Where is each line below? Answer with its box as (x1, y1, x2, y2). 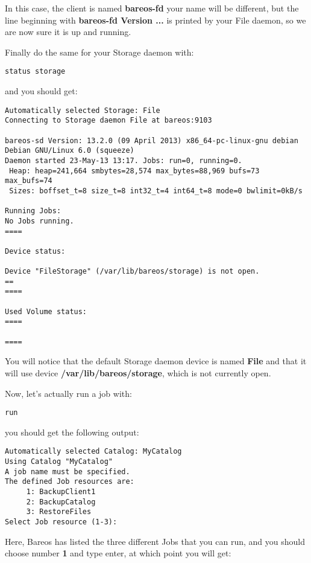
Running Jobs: (5, 207, 61, 216)
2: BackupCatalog (26, 497, 96, 506)
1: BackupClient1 (26, 487, 96, 497)
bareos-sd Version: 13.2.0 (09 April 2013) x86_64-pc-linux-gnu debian (5, 136, 298, 145)
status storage (5, 67, 66, 76)
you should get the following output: (5, 425, 139, 438)
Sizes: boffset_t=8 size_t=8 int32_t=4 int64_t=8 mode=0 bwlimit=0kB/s (9, 186, 303, 195)
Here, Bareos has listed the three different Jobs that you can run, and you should (5, 535, 305, 547)
